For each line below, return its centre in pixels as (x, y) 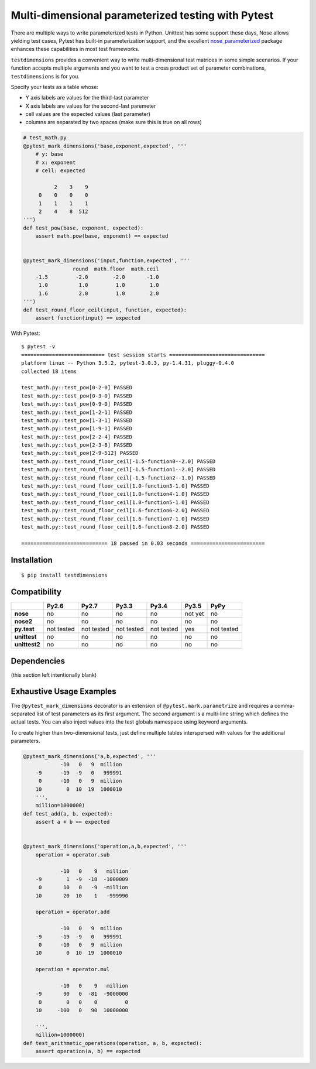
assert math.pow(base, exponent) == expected (102, 236)
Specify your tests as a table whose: (55, 87)
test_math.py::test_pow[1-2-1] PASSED (77, 412)
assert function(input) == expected (88, 318)
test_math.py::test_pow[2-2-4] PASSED (77, 437)
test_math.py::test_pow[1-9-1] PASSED (77, 429)
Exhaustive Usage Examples (63, 692)
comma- (284, 705)
